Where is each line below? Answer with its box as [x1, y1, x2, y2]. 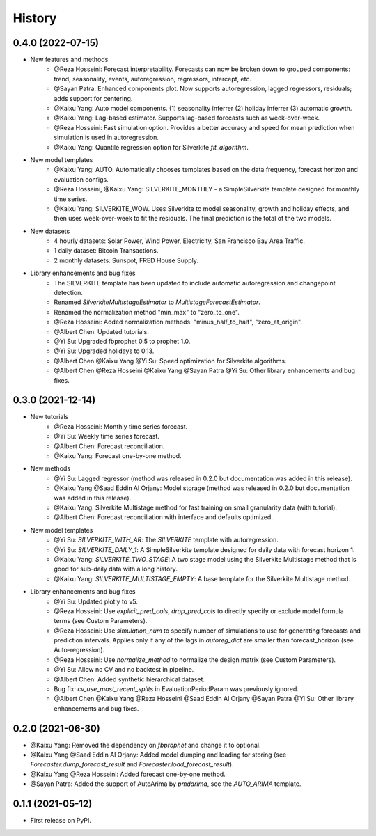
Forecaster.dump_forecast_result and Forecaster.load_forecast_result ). [30, 760, 234, 768]
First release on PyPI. [30, 817, 92, 825]
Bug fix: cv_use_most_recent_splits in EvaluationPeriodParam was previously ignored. [54, 685, 299, 693]
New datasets [30, 227, 70, 235]
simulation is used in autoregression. [54, 133, 159, 142]
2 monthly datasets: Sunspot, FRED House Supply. [54, 256, 198, 265]
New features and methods [30, 56, 109, 64]
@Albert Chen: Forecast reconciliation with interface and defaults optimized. [54, 513, 273, 521]
